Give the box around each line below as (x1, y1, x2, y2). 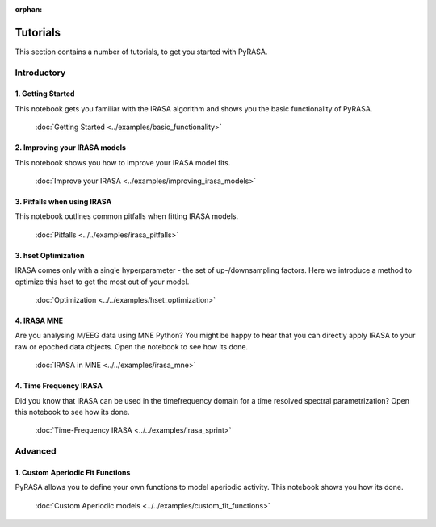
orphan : (15, 5, 43, 14)
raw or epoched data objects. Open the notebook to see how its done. (15, 341, 249, 351)
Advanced (15, 445, 57, 457)
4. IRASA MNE (15, 316, 64, 325)
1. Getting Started (15, 89, 75, 98)
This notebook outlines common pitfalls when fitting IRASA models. (15, 211, 238, 221)
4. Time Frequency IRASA (15, 381, 103, 391)
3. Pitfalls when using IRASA (15, 197, 112, 207)
